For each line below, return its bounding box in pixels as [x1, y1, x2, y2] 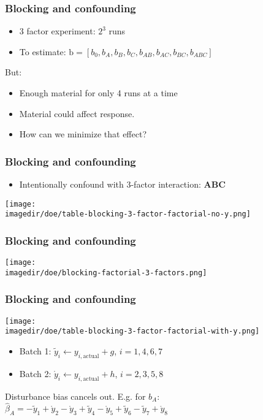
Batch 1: [19, 344, 51, 357]
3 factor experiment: [19, 25, 96, 37]
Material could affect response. [19, 107, 135, 120]
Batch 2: [19, 367, 51, 380]
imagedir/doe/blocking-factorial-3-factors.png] [5, 268, 207, 277]
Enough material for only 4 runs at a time [19, 86, 178, 99]
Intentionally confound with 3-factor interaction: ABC [19, 178, 226, 190]
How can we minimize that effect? [19, 128, 147, 140]
